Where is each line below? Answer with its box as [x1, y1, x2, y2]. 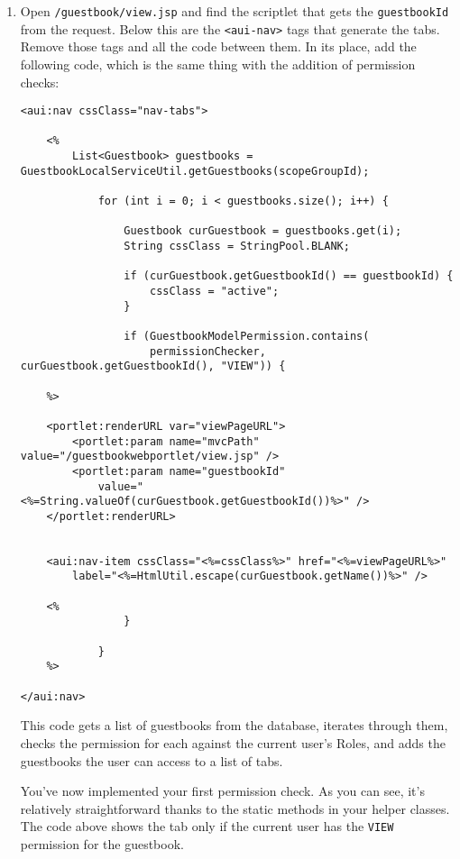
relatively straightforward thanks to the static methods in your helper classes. [20, 799, 450, 818]
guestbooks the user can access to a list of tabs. [20, 751, 283, 770]
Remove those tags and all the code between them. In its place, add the [20, 37, 417, 56]
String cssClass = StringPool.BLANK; [124, 240, 350, 252]
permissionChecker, [149, 344, 266, 358]
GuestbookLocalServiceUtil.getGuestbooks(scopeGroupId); [20, 164, 370, 178]
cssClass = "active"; [149, 284, 280, 297]
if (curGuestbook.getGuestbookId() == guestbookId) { [124, 270, 454, 283]
